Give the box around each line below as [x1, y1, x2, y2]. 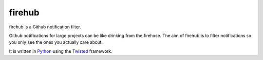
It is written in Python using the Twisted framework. [9, 48, 113, 54]
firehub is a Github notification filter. [9, 24, 81, 30]
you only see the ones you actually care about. [9, 39, 103, 45]
